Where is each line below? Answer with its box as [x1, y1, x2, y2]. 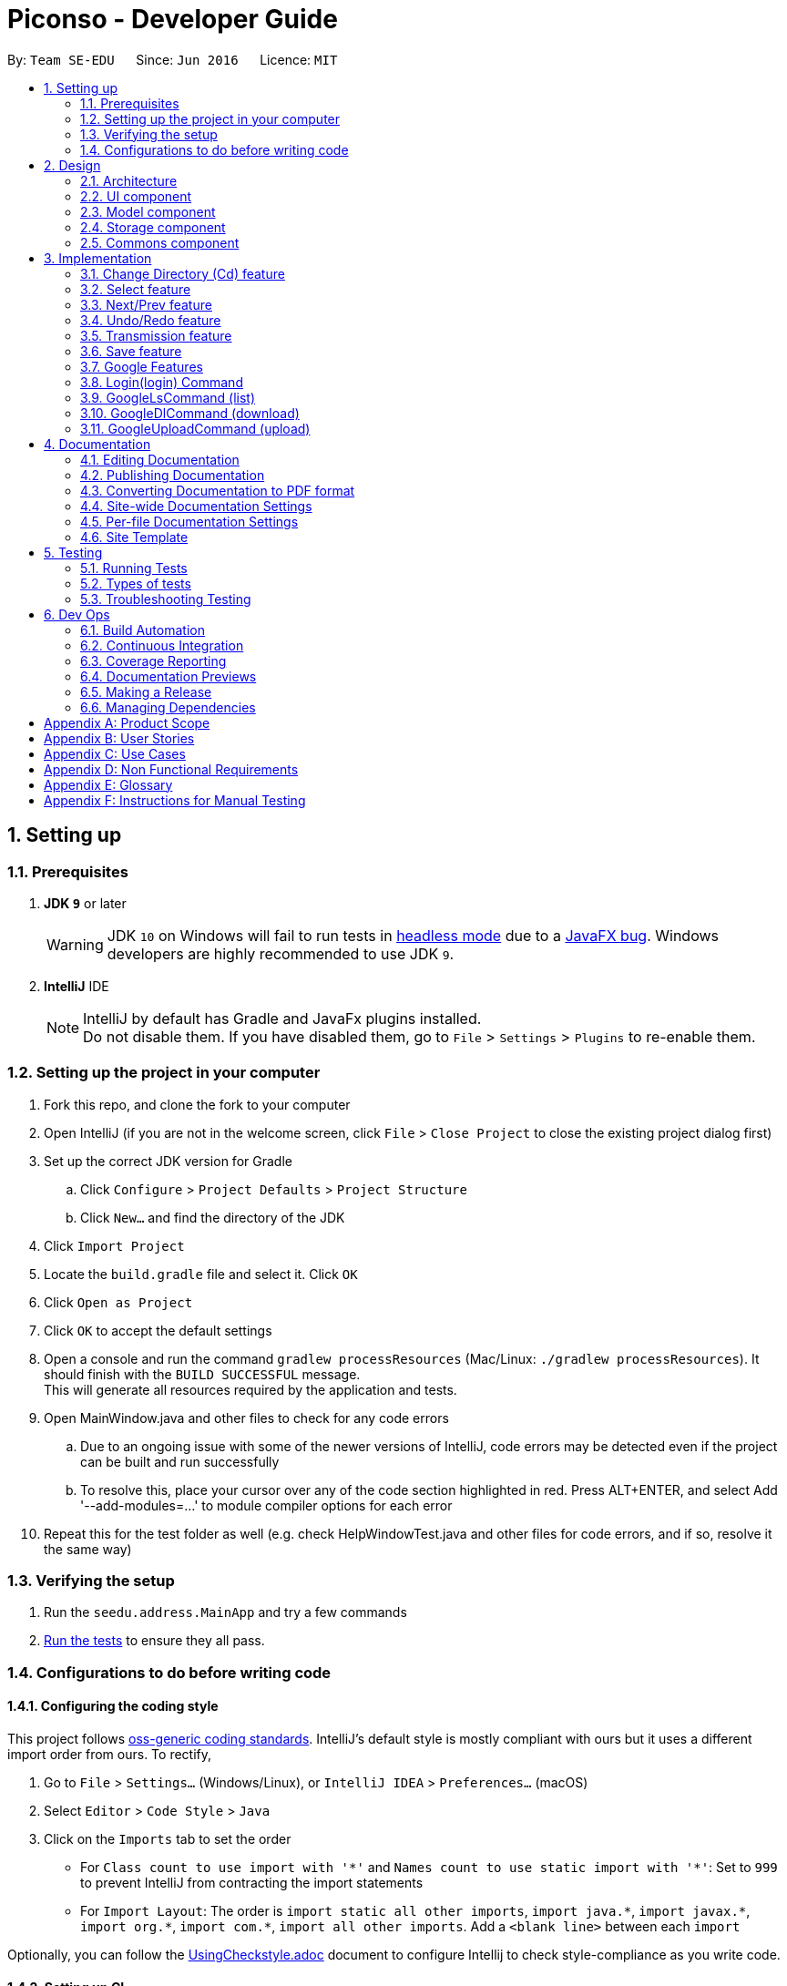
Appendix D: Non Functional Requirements [44, 761, 299, 777]
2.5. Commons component [80, 234, 240, 251]
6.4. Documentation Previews [80, 668, 257, 684]
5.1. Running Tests [80, 559, 188, 576]
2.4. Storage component [80, 219, 226, 235]
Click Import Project [44, 1237, 185, 1254]
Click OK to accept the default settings [44, 1322, 272, 1338]
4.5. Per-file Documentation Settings [80, 513, 299, 529]
